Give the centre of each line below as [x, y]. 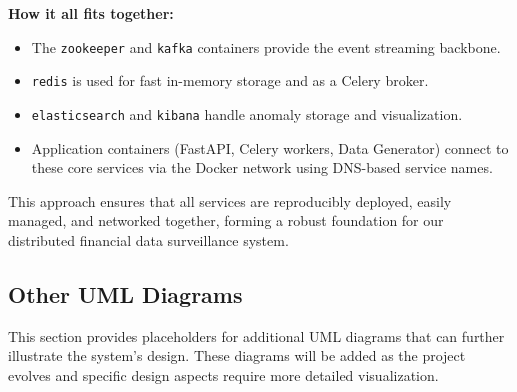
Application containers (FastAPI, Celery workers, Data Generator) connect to [270, 147]
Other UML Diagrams [125, 293]
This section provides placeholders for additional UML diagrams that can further [256, 335]
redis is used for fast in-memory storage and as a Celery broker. [230, 80]
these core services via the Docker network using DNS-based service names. [262, 167]
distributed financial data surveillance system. [148, 239]
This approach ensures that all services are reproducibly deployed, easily [230, 200]
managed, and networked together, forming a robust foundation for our [226, 220]
